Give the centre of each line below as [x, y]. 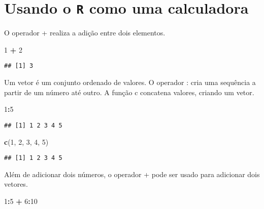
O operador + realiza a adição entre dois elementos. [85, 33]
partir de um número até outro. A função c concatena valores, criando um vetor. [129, 92]
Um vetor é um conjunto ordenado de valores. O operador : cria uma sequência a [130, 82]
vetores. [16, 184]
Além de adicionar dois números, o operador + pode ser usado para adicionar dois [132, 174]
